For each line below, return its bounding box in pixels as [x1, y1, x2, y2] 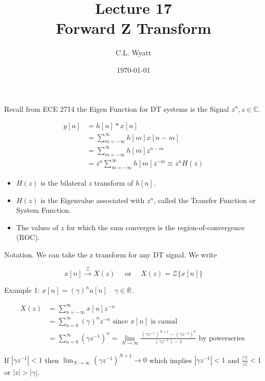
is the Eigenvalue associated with [41, 194, 145, 205]
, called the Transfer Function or [154, 194, 256, 205]
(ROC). [16, 232, 40, 243]
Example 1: [4, 285, 40, 295]
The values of [16, 222, 59, 232]
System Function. [16, 205, 71, 215]
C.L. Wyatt [116, 47, 152, 58]
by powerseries [198, 334, 245, 342]
